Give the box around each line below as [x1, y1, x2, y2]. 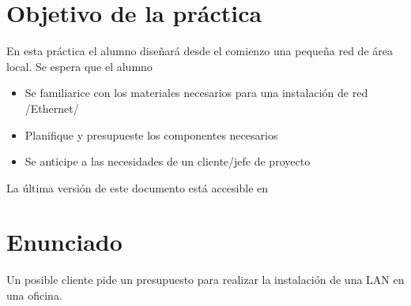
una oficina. [6, 287, 62, 303]
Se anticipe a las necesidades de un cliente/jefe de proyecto [25, 153, 311, 170]
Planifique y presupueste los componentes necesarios [25, 126, 278, 143]
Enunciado [6, 226, 123, 258]
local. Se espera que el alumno [6, 58, 153, 74]
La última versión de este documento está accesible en [6, 179, 269, 196]
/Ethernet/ [25, 99, 79, 116]
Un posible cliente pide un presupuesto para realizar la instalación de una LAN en [6, 271, 405, 288]
